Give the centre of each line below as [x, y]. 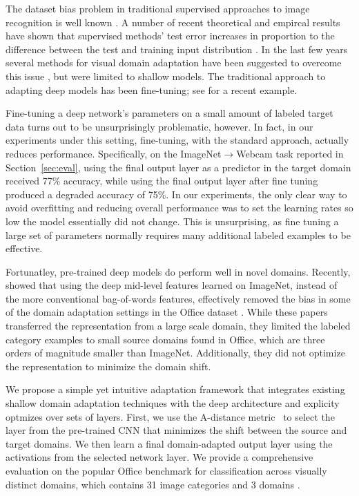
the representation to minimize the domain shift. [108, 366]
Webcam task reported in [290, 153]
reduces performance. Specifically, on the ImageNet [114, 153]
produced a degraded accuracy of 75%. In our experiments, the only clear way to [176, 194]
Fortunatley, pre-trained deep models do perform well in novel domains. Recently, [178, 271]
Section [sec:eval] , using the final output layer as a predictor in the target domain [178, 167]
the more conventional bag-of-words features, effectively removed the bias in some [178, 298]
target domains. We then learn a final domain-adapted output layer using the [169, 443]
